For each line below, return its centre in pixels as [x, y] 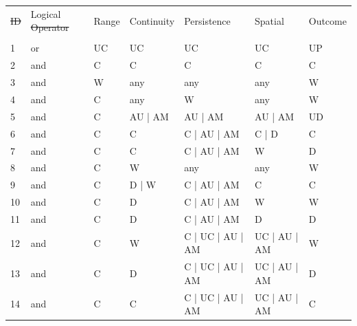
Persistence [207, 20]
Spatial [269, 20]
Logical [46, 13]
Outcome [327, 20]
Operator [50, 27]
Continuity [152, 20]
